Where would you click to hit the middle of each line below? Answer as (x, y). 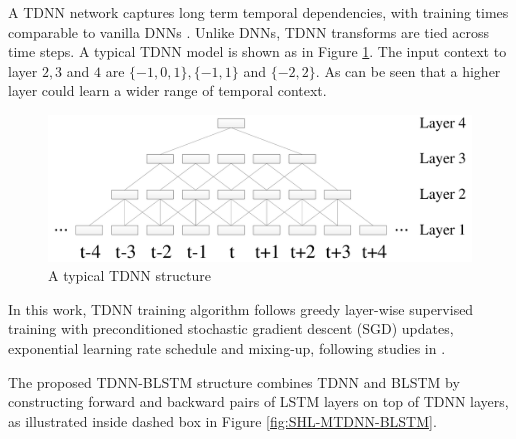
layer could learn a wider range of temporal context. (167, 90)
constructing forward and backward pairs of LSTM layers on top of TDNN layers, (258, 401)
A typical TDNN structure (129, 275)
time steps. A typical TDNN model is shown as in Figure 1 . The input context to (257, 51)
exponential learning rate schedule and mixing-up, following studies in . (227, 347)
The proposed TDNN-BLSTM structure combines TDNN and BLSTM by (234, 381)
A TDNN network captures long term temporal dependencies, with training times (258, 12)
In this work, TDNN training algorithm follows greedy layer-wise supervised (241, 308)
